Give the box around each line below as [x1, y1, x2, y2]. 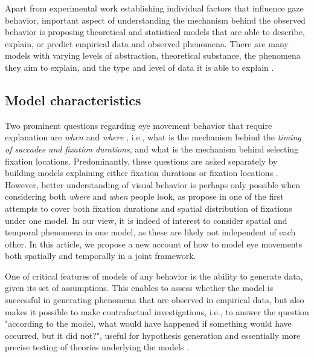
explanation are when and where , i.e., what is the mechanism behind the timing [5, 131, 301, 143]
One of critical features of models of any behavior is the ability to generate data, [5, 269, 303, 282]
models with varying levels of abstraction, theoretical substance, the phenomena [5, 49, 301, 62]
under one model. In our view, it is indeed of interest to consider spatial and [5, 214, 287, 226]
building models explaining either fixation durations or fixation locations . [5, 166, 278, 179]
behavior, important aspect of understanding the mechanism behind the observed [5, 13, 306, 26]
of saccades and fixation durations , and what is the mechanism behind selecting [5, 142, 299, 155]
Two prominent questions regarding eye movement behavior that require [5, 119, 272, 131]
